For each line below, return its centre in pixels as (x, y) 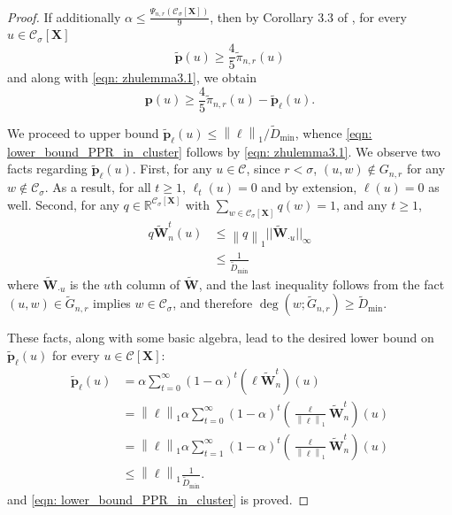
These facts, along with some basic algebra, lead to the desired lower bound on (221, 338)
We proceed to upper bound (83, 133)
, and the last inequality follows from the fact (322, 284)
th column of (146, 284)
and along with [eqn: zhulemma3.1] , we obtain (132, 77)
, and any (361, 204)
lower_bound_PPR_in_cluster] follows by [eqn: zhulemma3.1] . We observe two (224, 151)
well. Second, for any (63, 204)
